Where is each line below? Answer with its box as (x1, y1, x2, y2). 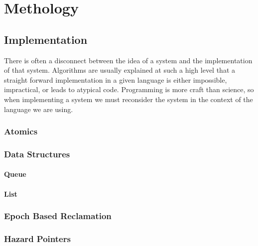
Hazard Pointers (4, 232, 71, 245)
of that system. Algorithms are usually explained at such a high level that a (4, 65, 236, 75)
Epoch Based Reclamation (4, 210, 112, 222)
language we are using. (4, 104, 73, 114)
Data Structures (4, 147, 70, 160)
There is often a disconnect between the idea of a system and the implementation (4, 55, 253, 65)
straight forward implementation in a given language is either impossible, (4, 74, 227, 85)
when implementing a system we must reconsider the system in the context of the (4, 94, 253, 104)
